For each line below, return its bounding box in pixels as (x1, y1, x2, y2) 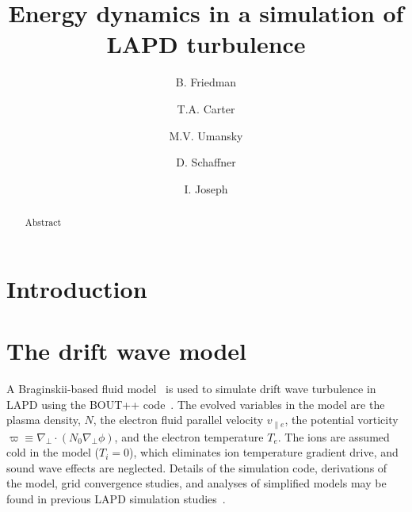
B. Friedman (175, 74, 237, 90)
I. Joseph (184, 180, 228, 197)
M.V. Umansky (169, 127, 243, 143)
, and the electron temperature (114, 428, 264, 445)
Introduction (6, 272, 147, 304)
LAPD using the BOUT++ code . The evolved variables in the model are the (6, 395, 385, 412)
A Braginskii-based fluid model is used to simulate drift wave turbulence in (6, 380, 376, 397)
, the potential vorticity (284, 411, 399, 428)
